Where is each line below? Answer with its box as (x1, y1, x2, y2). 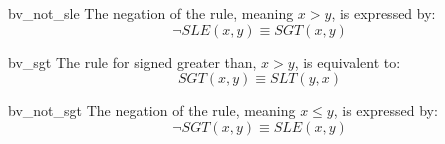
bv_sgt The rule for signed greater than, (8, 51, 257, 72)
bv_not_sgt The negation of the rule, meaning (8, 100, 296, 121)
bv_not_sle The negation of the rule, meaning (8, 3, 294, 23)
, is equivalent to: (294, 51, 401, 72)
